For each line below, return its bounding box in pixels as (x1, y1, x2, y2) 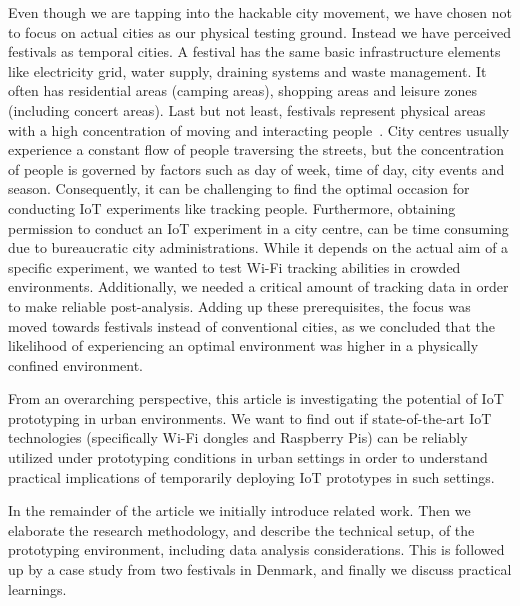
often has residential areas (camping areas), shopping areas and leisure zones (8, 80, 478, 101)
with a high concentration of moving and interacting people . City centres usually (8, 119, 510, 140)
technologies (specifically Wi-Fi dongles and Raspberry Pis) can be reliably (8, 427, 468, 448)
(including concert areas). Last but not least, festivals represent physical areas (8, 99, 486, 120)
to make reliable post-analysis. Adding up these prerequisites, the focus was (8, 295, 471, 316)
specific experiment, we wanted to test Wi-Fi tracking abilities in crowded (8, 256, 461, 277)
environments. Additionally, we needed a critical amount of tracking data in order (8, 276, 509, 297)
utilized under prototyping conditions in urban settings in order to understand (8, 447, 488, 468)
